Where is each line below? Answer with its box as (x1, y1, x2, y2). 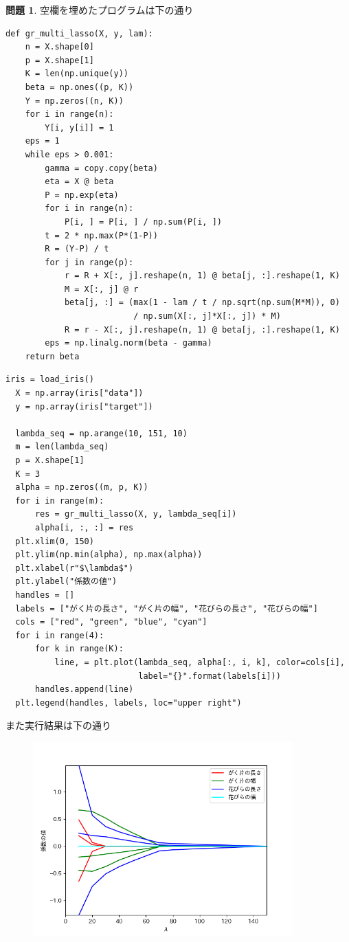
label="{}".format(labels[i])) (138, 671, 281, 681)
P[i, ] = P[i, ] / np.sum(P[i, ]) (64, 216, 222, 227)
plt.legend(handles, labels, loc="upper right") (15, 697, 242, 708)
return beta (25, 351, 80, 361)
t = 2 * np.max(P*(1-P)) (45, 230, 158, 240)
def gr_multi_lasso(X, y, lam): (5, 28, 153, 38)
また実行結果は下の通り (5, 718, 111, 732)
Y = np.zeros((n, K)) (25, 96, 124, 106)
